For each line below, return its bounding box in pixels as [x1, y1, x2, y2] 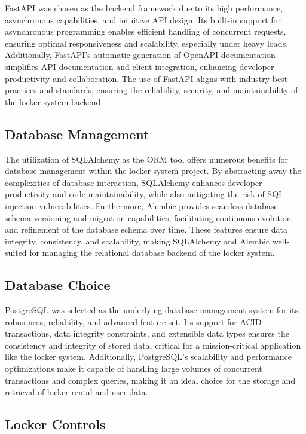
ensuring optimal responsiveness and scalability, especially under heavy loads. [5, 36, 289, 49]
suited [5, 246, 27, 259]
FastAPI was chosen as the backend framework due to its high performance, [5, 2, 283, 14]
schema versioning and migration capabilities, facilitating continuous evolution [5, 211, 292, 224]
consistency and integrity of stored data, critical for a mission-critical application [5, 338, 301, 351]
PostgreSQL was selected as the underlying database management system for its [5, 304, 299, 316]
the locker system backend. [5, 95, 103, 108]
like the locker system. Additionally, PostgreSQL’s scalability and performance [5, 350, 292, 363]
